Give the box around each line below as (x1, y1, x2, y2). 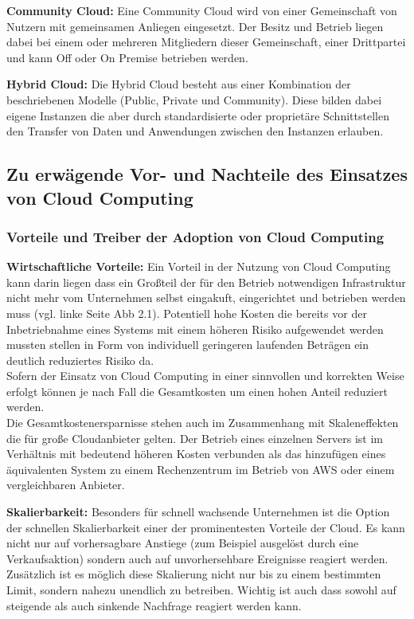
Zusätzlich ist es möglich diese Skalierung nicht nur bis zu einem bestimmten (6, 566, 381, 582)
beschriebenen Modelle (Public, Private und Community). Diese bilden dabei (6, 91, 382, 108)
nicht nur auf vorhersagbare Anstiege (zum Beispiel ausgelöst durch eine (6, 535, 359, 551)
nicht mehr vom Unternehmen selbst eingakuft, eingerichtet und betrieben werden (6, 289, 406, 306)
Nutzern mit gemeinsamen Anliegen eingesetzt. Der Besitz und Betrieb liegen (6, 18, 384, 34)
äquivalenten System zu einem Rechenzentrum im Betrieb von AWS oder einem (6, 460, 395, 477)
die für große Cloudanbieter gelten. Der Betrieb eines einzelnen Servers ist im (6, 429, 383, 446)
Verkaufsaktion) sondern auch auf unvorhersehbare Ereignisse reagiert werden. (6, 550, 389, 566)
